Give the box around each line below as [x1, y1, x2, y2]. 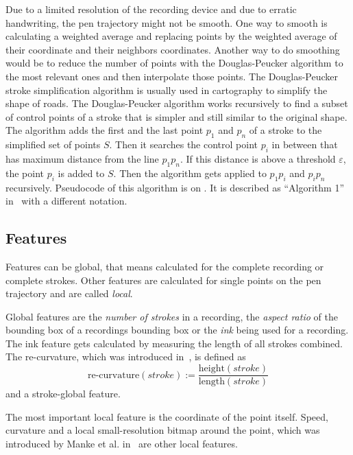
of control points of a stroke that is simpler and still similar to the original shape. [5, 109, 348, 124]
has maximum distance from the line [5, 151, 159, 165]
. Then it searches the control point [109, 137, 258, 152]
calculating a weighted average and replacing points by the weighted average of [5, 29, 337, 43]
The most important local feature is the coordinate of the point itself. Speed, [5, 409, 328, 423]
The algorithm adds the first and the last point [5, 123, 204, 137]
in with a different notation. [5, 194, 127, 208]
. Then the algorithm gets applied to [113, 165, 267, 180]
